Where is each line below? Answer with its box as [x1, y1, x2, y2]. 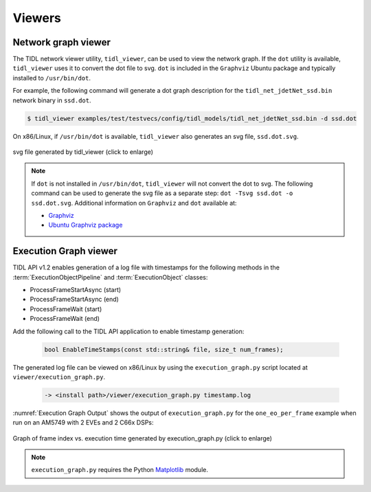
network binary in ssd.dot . [12, 96, 91, 104]
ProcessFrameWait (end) [30, 315, 100, 323]
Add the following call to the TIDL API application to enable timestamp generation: [12, 327, 245, 335]
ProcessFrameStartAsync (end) [30, 295, 120, 304]
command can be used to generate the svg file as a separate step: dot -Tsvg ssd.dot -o [31, 189, 293, 197]
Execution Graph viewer [12, 245, 118, 257]
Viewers [12, 10, 61, 25]
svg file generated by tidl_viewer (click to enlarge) [12, 148, 154, 156]
